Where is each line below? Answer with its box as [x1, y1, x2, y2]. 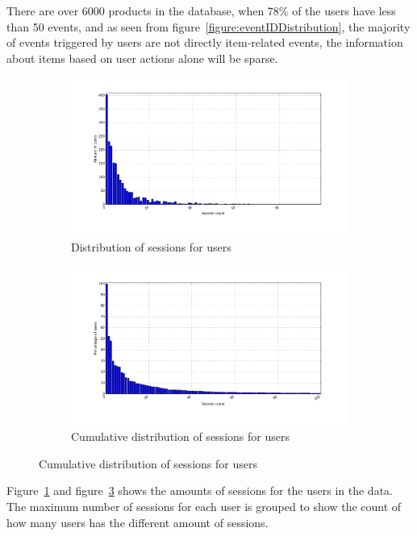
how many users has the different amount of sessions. [6, 513, 269, 530]
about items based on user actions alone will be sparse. [6, 49, 278, 66]
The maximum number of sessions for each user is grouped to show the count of [6, 497, 402, 514]
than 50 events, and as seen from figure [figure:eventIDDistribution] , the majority [6, 18, 411, 35]
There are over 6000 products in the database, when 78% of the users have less [6, 2, 396, 19]
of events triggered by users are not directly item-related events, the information [6, 34, 403, 51]
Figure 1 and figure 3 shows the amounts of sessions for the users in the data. [6, 482, 393, 499]
